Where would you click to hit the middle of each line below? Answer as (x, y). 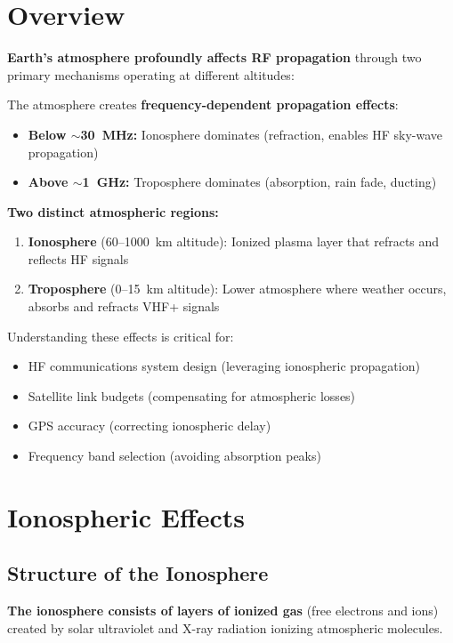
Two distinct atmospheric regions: (113, 211)
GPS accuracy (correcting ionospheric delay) (150, 426)
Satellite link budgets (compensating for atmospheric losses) (192, 395)
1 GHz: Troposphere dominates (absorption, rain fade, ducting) (259, 182)
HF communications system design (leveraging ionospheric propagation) (224, 366)
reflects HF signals (78, 258)
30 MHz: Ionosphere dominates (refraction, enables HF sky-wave (262, 134)
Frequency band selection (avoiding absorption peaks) (174, 456)
